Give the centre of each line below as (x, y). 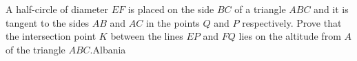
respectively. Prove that (292, 22)
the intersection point (51, 36)
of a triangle (260, 9)
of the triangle (35, 49)
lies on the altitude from (290, 36)
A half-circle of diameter (57, 9)
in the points (173, 22)
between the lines (147, 36)
